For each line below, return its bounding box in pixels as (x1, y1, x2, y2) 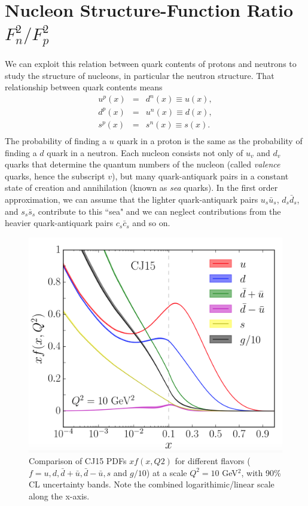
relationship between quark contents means (5, 81, 163, 93)
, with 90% (241, 466, 281, 478)
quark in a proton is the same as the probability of (117, 134, 303, 147)
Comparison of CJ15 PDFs (29, 455, 127, 467)
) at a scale (146, 466, 187, 478)
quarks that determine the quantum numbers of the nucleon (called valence (5, 158, 280, 170)
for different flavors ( (175, 455, 251, 467)
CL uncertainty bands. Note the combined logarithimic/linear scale (29, 478, 275, 490)
